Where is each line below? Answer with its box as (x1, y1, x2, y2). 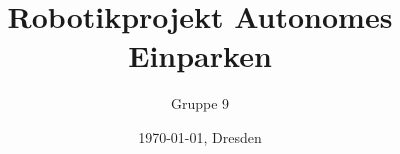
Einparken (128, 35, 272, 76)
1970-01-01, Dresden (138, 126, 262, 147)
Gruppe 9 (170, 93, 230, 114)
